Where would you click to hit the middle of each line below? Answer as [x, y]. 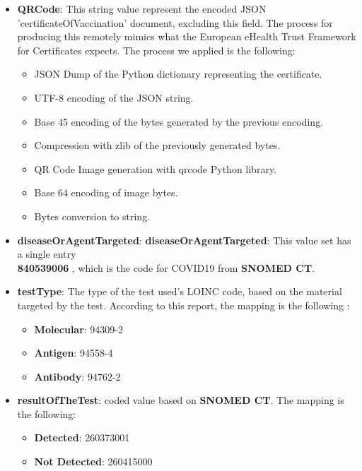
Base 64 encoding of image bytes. [106, 192]
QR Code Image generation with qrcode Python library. [156, 168]
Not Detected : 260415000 [93, 461]
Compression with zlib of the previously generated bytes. [157, 145]
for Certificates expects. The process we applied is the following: [156, 50]
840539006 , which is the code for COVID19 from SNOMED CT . [166, 267]
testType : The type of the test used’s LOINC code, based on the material [180, 291]
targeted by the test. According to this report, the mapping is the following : [183, 305]
